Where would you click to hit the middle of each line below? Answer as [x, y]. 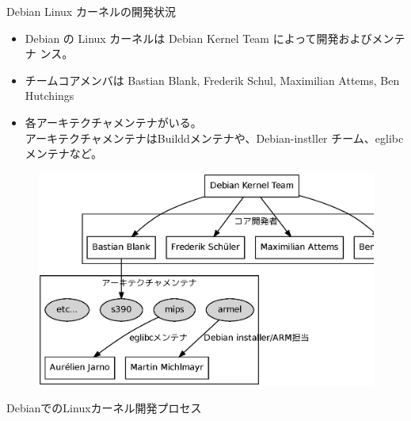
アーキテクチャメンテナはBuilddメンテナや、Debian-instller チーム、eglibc [214, 138]
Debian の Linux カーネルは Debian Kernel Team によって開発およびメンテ [215, 38]
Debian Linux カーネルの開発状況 [91, 11]
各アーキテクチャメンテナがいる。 [113, 122]
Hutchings [49, 96]
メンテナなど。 [64, 153]
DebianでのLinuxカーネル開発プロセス [104, 408]
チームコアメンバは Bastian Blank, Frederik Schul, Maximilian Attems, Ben [212, 80]
